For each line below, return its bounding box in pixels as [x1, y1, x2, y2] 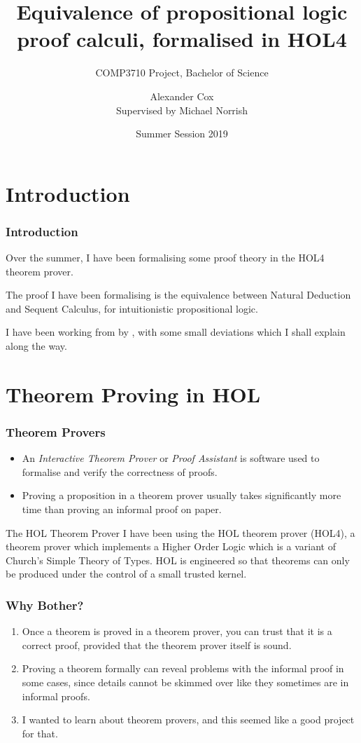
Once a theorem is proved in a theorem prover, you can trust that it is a [22, 624, 332, 639]
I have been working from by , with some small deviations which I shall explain [6, 325, 346, 339]
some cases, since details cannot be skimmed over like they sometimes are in [22, 675, 349, 689]
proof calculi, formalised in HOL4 [17, 25, 347, 53]
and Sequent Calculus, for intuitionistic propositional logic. [6, 301, 258, 315]
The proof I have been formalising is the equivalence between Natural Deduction [6, 287, 351, 302]
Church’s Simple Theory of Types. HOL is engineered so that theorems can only [6, 552, 350, 567]
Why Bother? [6, 596, 84, 613]
